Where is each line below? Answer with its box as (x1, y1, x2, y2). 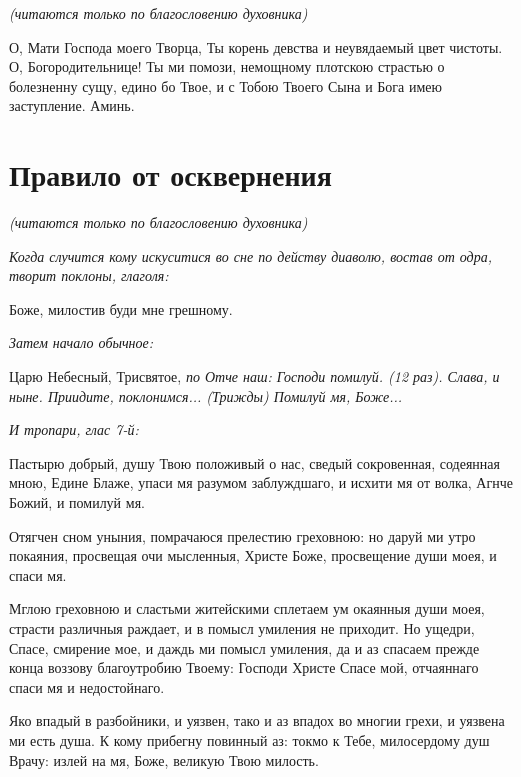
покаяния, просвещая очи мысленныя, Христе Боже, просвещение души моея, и (9, 545, 497, 566)
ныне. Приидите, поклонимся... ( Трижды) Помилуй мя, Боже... (9, 385, 403, 406)
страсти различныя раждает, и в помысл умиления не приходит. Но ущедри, (9, 618, 475, 638)
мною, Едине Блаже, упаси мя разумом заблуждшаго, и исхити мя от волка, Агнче (9, 472, 513, 493)
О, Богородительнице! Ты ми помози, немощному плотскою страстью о (9, 56, 445, 77)
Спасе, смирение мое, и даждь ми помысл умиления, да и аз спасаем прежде (9, 637, 480, 658)
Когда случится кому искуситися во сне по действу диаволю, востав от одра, (9, 245, 492, 266)
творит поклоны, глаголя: (9, 265, 169, 286)
